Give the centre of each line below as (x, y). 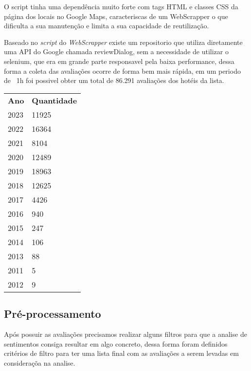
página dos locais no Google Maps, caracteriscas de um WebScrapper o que (116, 16)
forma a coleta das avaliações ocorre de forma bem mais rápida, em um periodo (122, 71)
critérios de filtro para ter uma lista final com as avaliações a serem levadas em (121, 353)
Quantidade (54, 100)
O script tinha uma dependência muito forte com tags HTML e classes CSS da (121, 6)
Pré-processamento (53, 314)
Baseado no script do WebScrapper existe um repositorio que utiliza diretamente (123, 42)
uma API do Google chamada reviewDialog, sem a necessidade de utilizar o (116, 52)
